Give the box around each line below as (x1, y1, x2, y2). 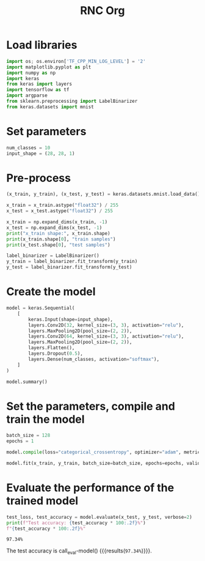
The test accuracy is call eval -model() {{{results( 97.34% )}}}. (6, 547, 153, 556)
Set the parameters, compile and (6, 399, 176, 413)
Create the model (6, 285, 96, 299)
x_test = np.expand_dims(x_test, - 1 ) (6, 225, 103, 231)
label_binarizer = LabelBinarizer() (6, 253, 99, 259)
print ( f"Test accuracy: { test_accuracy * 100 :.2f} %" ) (6, 519, 146, 526)
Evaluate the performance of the (6, 481, 174, 494)
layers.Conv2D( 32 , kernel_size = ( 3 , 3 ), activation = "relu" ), (28, 322, 184, 328)
